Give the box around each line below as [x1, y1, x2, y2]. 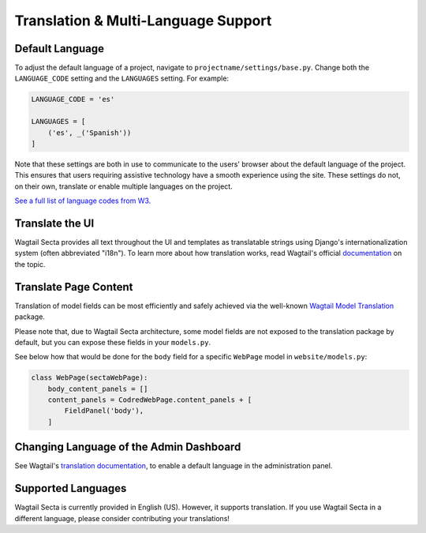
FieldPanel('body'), [64, 407, 144, 415]
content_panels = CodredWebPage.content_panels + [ [47, 396, 252, 404]
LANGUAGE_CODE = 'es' [31, 95, 115, 104]
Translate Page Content [14, 280, 133, 294]
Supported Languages [14, 482, 127, 495]
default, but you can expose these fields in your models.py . [14, 337, 211, 347]
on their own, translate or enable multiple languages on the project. [14, 182, 233, 191]
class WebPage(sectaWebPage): [31, 373, 148, 382]
